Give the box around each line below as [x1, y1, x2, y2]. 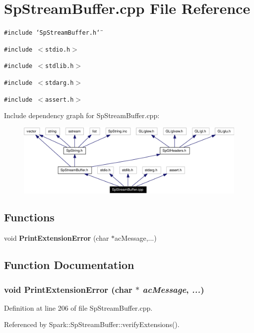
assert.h [45, 96, 74, 103]
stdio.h [45, 46, 70, 53]
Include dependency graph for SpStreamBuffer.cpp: [4, 110, 160, 121]
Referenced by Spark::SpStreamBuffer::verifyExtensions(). [4, 319, 180, 330]
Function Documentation [4, 257, 134, 272]
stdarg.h [45, 79, 74, 87]
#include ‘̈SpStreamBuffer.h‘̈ [4, 29, 100, 37]
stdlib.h [45, 63, 74, 70]
